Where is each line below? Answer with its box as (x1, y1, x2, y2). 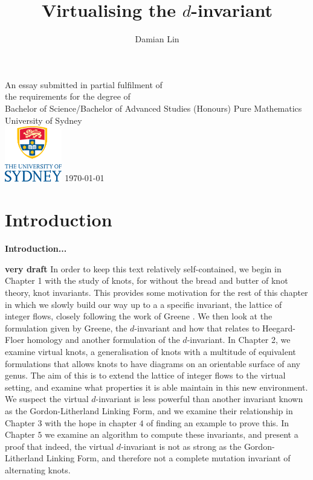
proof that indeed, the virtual (5, 440, 114, 452)
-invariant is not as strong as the (121, 440, 242, 452)
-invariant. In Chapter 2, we (187, 333, 291, 346)
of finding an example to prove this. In (146, 416, 289, 429)
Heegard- (262, 321, 295, 334)
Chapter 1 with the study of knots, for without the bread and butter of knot (5, 274, 288, 287)
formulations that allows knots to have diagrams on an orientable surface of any (5, 357, 300, 370)
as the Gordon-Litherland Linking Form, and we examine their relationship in (5, 404, 293, 417)
